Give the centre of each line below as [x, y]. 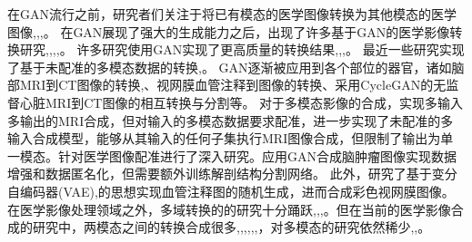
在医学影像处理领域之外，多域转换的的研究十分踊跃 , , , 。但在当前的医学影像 [229, 209]
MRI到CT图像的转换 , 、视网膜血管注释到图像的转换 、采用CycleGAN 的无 [233, 85]
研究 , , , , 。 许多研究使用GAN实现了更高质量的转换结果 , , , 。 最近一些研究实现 [242, 49]
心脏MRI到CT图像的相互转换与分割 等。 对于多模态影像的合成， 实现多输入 [241, 102]
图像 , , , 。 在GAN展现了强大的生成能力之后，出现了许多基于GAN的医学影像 [229, 31]
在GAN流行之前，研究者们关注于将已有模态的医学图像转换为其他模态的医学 [232, 14]
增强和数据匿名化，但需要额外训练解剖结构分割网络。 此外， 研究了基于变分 [232, 174]
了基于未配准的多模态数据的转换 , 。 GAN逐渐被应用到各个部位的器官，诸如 [230, 67]
